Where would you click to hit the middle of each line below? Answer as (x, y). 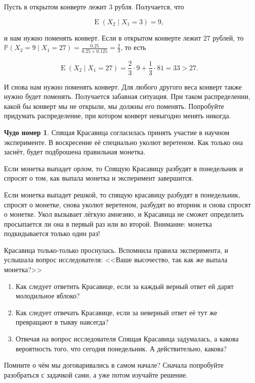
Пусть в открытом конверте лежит (55, 6)
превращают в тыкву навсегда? (62, 322)
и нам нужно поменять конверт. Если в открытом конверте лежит (103, 37)
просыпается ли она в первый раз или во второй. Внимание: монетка (108, 223)
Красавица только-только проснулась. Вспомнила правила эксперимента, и (116, 250)
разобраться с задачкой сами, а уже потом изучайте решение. (96, 374)
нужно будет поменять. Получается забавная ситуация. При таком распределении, (127, 96)
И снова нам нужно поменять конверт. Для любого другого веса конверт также (123, 86)
